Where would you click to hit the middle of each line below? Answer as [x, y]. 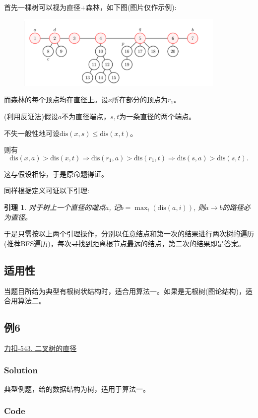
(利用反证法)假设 [31, 116]
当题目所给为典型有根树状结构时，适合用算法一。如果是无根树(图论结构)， [125, 291]
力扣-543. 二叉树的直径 [40, 348]
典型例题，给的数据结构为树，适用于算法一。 [77, 388]
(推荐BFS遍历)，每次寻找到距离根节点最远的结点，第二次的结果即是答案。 [125, 243]
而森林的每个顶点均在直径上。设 [56, 100]
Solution [21, 370]
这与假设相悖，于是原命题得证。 [56, 174]
